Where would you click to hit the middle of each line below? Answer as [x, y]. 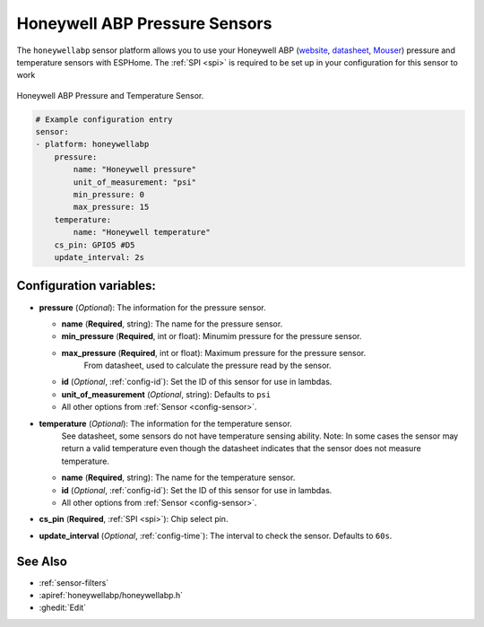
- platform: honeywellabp [92, 144]
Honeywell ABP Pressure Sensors [144, 23]
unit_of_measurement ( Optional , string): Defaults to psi [166, 394]
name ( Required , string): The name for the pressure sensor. [172, 324]
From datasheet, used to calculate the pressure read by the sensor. [207, 366]
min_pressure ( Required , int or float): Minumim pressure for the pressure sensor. [212, 336]
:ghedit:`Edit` [63, 608]
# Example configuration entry [104, 119]
